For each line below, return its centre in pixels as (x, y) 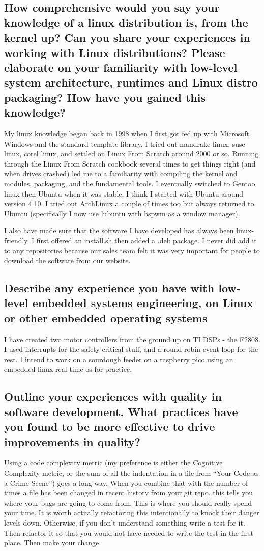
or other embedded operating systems (106, 318)
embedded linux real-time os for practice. (68, 369)
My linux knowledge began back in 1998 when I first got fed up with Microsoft (127, 133)
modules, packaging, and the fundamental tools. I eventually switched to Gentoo (130, 183)
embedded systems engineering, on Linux (143, 303)
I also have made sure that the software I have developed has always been (119, 230)
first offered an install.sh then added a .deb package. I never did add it (146, 240)
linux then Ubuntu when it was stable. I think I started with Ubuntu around (124, 193)
